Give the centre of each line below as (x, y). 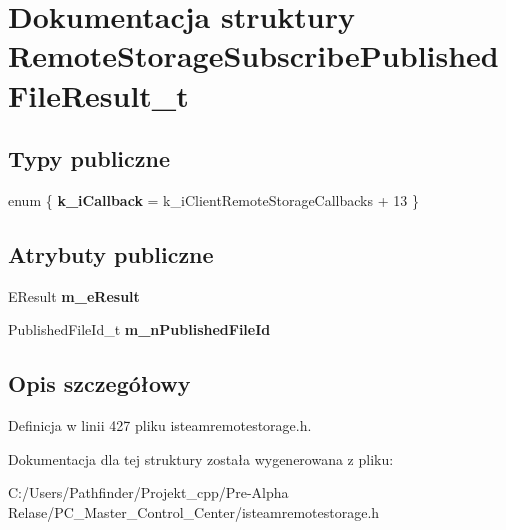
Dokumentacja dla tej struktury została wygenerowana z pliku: (201, 458)
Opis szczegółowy (99, 383)
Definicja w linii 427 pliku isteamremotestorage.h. (160, 425)
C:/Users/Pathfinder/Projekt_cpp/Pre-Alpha (148, 492)
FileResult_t (98, 94)
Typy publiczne (89, 158)
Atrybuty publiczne (111, 253)
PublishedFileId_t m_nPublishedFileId (139, 329)
